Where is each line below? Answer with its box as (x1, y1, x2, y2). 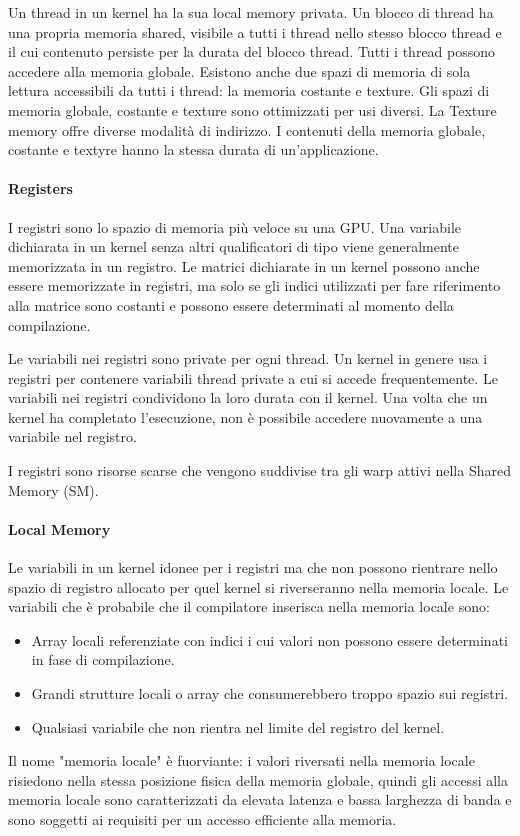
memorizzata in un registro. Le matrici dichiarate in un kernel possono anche (8, 255, 480, 276)
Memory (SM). (8, 479, 99, 500)
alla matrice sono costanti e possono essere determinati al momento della (8, 294, 454, 315)
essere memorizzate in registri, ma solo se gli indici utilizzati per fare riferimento (8, 275, 501, 296)
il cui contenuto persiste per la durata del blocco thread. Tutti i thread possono (8, 41, 496, 62)
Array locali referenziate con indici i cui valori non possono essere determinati (31, 629, 508, 650)
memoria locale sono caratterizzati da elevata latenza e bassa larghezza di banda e (8, 789, 512, 810)
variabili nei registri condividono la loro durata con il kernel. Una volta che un (8, 387, 488, 408)
